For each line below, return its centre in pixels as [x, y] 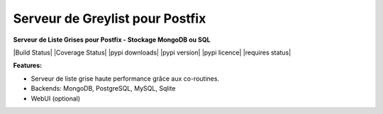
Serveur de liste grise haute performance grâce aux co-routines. [125, 79]
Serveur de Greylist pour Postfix [110, 18]
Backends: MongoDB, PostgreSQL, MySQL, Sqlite [103, 89]
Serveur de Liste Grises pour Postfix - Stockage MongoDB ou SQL [112, 40]
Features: [28, 65]
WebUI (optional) [56, 98]
